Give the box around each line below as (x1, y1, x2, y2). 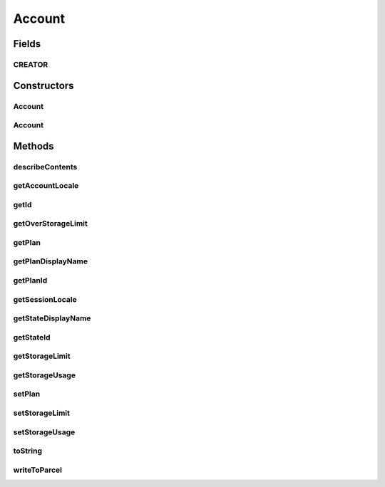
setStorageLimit (13, 408, 71, 418)
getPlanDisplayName (13, 256, 88, 266)
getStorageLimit (13, 351, 71, 361)
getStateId (13, 332, 51, 342)
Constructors (13, 79, 74, 92)
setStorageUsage (13, 427, 76, 437)
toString (13, 446, 43, 456)
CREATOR (13, 59, 48, 69)
